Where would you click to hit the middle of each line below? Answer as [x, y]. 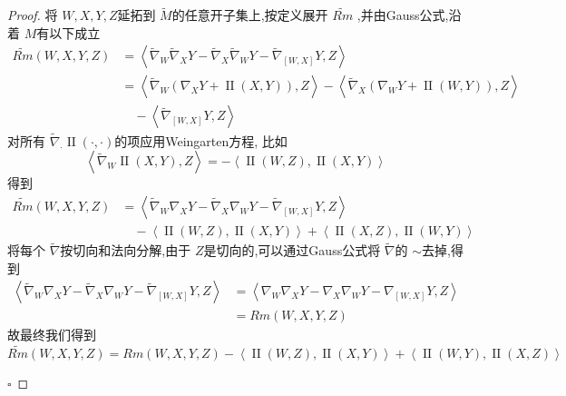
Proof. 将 [33, 15]
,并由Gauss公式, [403, 15]
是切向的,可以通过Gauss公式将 [292, 250]
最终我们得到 [58, 335]
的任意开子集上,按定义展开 [250, 15]
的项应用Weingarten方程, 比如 [201, 140]
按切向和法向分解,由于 [126, 250]
